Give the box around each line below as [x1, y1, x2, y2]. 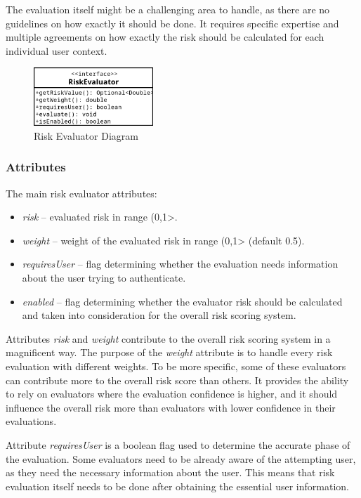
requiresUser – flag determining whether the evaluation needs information [22, 256, 339, 271]
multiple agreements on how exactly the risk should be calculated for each [6, 30, 324, 44]
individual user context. [6, 43, 107, 58]
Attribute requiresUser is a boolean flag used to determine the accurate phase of [6, 437, 350, 452]
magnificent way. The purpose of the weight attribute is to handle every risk [6, 345, 333, 360]
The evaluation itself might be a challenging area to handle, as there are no [6, 2, 330, 16]
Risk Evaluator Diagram [34, 128, 138, 143]
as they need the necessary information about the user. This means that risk [6, 465, 335, 480]
